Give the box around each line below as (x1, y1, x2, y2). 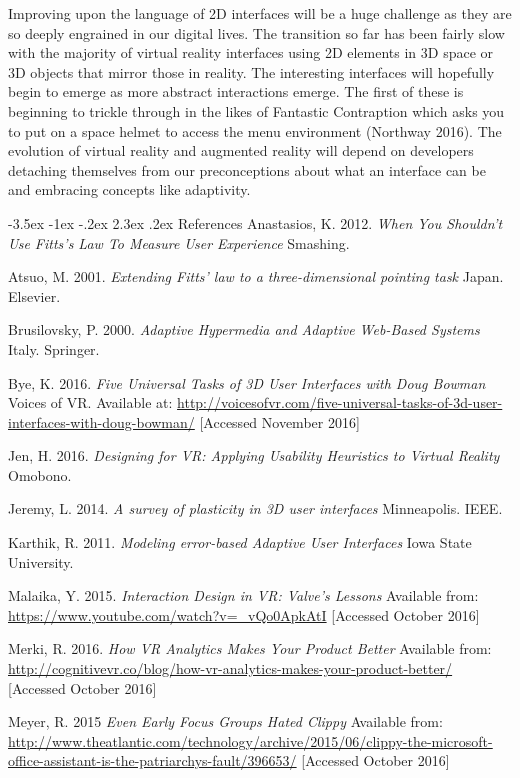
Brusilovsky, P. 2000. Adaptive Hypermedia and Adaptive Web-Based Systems (8, 319, 480, 340)
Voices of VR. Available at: (8, 392, 173, 413)
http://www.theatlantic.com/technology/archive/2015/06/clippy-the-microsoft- (8, 730, 493, 751)
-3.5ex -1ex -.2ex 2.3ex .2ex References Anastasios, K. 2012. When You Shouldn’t (8, 212, 503, 233)
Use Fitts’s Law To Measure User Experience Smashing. (8, 232, 350, 253)
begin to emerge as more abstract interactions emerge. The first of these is (8, 81, 464, 102)
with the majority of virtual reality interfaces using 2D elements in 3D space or (8, 42, 494, 63)
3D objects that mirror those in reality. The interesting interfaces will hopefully (8, 61, 495, 82)
